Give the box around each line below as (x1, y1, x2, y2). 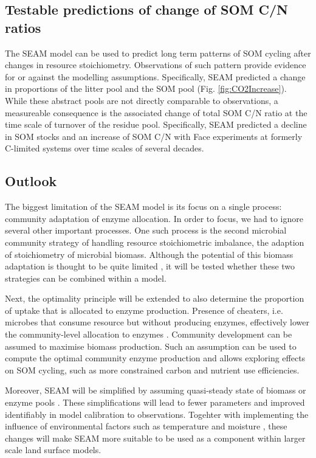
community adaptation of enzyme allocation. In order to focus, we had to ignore (5, 212, 303, 224)
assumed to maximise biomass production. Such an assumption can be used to (5, 339, 297, 352)
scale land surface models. (5, 443, 101, 456)
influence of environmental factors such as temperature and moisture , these (5, 420, 287, 432)
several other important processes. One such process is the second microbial (5, 224, 287, 237)
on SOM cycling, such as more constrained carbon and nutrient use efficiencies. (5, 363, 300, 376)
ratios (5, 18, 41, 36)
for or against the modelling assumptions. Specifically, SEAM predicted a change (5, 70, 306, 83)
